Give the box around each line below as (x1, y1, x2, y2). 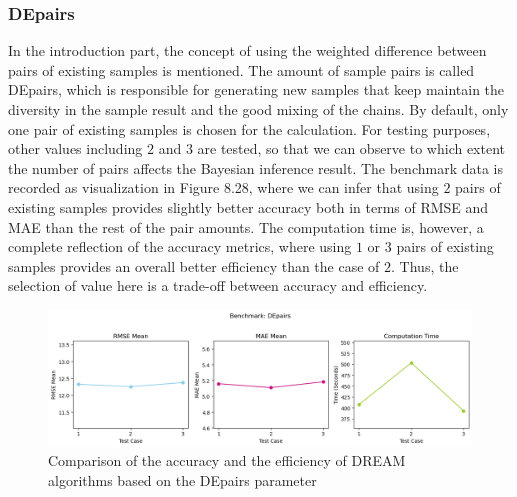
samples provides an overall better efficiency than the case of (8, 255, 380, 276)
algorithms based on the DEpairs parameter (48, 469, 317, 490)
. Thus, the (391, 255, 459, 276)
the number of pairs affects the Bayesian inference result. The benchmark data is (8, 157, 504, 178)
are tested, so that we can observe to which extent (197, 138, 506, 159)
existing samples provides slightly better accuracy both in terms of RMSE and (8, 196, 489, 217)
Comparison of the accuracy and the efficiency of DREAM (48, 450, 406, 471)
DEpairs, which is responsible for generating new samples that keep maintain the (8, 79, 505, 100)
